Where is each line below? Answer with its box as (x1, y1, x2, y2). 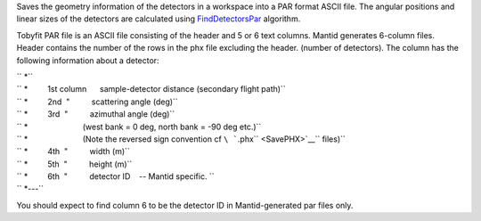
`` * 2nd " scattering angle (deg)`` (16, 96, 178, 107)
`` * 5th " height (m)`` (16, 159, 133, 169)
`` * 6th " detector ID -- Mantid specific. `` (16, 171, 215, 182)
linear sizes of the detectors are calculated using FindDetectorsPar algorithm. (16, 13, 301, 24)
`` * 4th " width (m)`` (16, 146, 131, 157)
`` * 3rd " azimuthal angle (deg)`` (16, 109, 175, 119)
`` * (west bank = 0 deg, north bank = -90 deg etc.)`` (16, 121, 262, 132)
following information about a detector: (16, 54, 159, 66)
